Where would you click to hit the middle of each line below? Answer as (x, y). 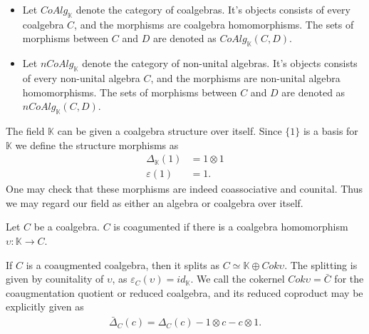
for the (349, 279)
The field (25, 130)
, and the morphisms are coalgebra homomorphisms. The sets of (214, 24)
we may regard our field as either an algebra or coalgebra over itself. (155, 202)
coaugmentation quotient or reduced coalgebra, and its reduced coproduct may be (184, 292)
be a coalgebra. (67, 227)
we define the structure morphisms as (97, 145)
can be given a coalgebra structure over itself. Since (170, 130)
